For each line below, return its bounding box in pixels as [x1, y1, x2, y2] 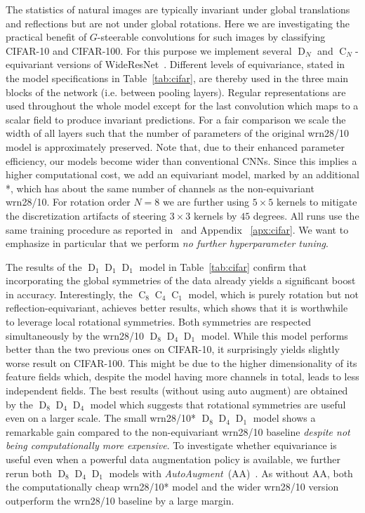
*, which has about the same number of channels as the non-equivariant [6, 180, 314, 195]
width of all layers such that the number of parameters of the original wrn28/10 [6, 126, 349, 140]
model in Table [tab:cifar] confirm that [139, 259, 307, 274]
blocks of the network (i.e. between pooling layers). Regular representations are [6, 84, 346, 99]
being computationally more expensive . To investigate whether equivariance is [6, 438, 337, 453]
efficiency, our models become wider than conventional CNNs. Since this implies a [6, 153, 357, 168]
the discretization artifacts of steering [6, 208, 167, 222]
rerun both [6, 465, 52, 480]
